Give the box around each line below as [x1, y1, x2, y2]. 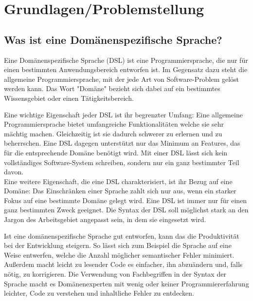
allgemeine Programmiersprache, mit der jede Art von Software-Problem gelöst [4, 74, 239, 84]
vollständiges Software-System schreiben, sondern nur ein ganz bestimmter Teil [4, 157, 239, 167]
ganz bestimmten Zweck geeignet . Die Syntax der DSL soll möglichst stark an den [4, 205, 249, 215]
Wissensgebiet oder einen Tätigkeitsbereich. [4, 93, 134, 103]
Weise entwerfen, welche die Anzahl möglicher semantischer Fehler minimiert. [4, 249, 235, 260]
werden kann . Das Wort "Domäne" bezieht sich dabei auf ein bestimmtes [4, 83, 220, 94]
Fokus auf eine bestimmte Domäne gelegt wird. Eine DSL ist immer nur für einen [4, 195, 247, 205]
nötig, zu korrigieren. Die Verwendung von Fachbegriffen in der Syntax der [4, 269, 226, 279]
